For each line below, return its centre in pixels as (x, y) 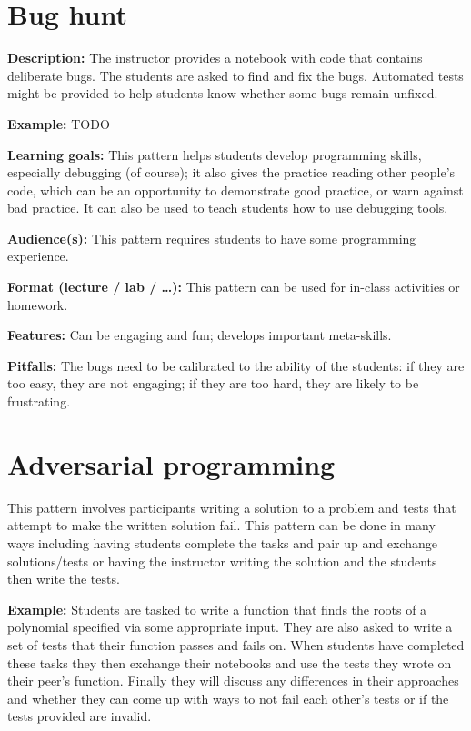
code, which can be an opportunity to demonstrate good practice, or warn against (235, 190)
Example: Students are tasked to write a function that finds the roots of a (217, 609)
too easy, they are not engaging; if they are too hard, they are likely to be (213, 383)
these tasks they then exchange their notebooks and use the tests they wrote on (230, 662)
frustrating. (39, 401)
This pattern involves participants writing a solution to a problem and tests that (232, 507)
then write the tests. (64, 579)
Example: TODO (59, 123)
